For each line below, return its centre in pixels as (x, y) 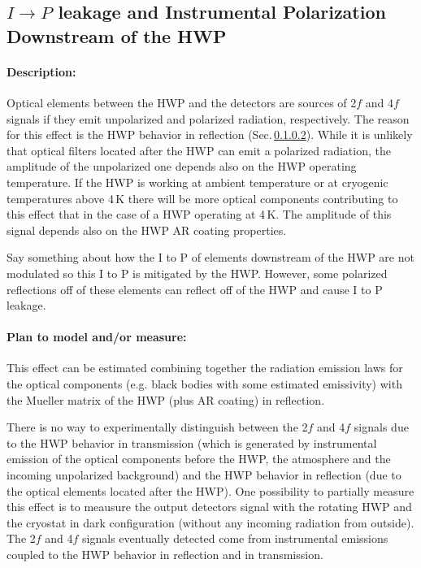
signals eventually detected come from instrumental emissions (235, 538)
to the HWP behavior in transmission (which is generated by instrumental (192, 442)
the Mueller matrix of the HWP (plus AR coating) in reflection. (166, 399)
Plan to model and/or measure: (97, 337)
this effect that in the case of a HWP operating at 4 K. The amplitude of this (199, 214)
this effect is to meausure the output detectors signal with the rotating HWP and (209, 507)
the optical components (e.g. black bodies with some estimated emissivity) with (204, 384)
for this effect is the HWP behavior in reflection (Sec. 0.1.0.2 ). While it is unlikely (210, 134)
